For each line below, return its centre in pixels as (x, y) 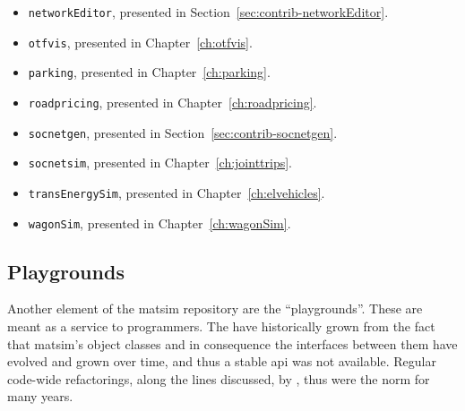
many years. (40, 396)
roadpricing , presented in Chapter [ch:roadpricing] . (172, 102)
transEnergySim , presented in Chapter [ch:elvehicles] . (177, 192)
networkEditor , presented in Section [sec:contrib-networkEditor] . (208, 12)
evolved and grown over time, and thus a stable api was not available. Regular (222, 361)
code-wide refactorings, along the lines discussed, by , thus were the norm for (219, 378)
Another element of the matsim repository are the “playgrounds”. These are (215, 308)
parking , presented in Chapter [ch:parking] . (149, 72)
